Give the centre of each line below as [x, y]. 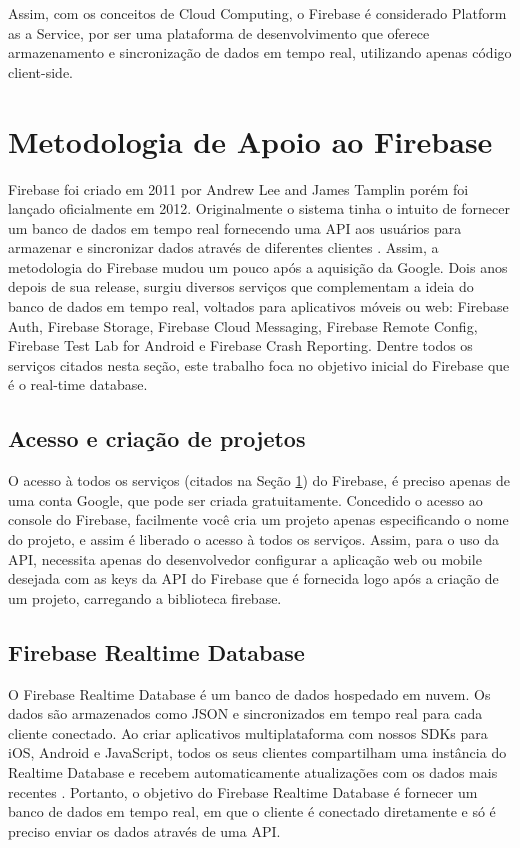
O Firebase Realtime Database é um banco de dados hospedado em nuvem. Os [249, 693]
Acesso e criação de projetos [157, 438]
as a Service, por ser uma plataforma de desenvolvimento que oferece [219, 32]
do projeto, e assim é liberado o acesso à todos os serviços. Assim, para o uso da [253, 539]
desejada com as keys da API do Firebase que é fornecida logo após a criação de [253, 578]
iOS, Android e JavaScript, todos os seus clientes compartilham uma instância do [257, 752]
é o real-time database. [78, 384]
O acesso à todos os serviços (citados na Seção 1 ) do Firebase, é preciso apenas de [259, 480]
